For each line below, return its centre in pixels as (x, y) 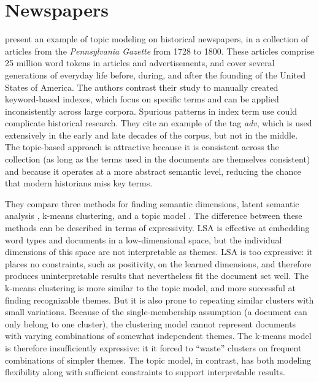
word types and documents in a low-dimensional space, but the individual (144, 239)
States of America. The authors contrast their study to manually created (142, 87)
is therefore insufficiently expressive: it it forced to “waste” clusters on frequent (153, 347)
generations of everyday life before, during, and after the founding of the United (155, 74)
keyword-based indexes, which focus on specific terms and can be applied (142, 99)
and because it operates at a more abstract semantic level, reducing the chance (153, 171)
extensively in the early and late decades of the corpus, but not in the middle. (152, 135)
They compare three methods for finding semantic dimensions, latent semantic (152, 203)
